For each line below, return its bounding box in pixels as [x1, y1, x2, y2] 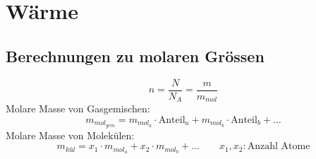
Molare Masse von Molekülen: [6, 127, 135, 142]
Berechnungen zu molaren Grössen [6, 45, 265, 66]
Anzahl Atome [247, 141, 310, 152]
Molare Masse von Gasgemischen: [6, 101, 150, 116]
